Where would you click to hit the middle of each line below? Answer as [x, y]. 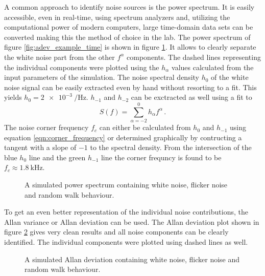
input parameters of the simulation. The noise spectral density [102, 77]
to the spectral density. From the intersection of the [171, 147]
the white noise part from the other [59, 57]
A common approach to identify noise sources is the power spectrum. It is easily [129, 7]
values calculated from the [213, 67]
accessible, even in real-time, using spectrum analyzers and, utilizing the [117, 17]
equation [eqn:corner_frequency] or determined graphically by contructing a [123, 137]
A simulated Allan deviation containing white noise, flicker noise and [132, 259]
